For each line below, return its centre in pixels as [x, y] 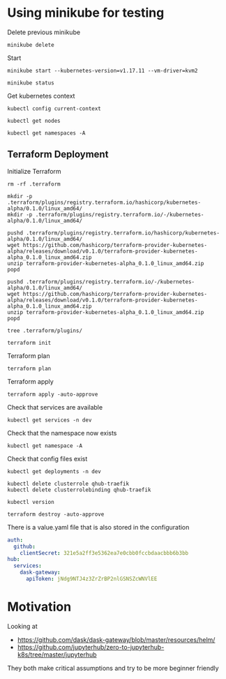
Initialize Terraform [34, 171]
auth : [15, 540]
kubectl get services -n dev [50, 420]
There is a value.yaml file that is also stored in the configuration [98, 527]
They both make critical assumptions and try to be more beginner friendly [113, 668]
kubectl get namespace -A [45, 446]
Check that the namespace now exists [62, 433]
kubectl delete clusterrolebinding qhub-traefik [79, 490]
